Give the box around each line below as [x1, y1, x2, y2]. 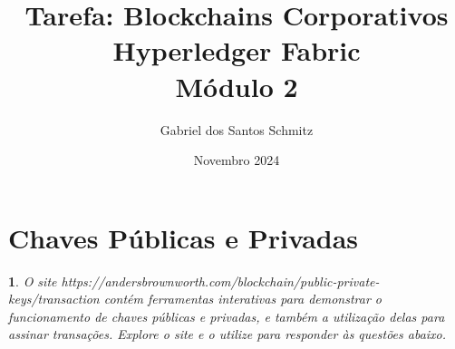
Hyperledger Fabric [112, 32, 361, 69]
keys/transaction [8, 289, 100, 308]
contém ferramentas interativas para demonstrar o [103, 289, 382, 308]
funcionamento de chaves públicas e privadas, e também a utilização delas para [8, 306, 445, 325]
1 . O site [8, 271, 57, 290]
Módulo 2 [175, 67, 298, 104]
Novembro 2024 [193, 150, 280, 170]
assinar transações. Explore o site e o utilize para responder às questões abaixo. [8, 325, 447, 344]
